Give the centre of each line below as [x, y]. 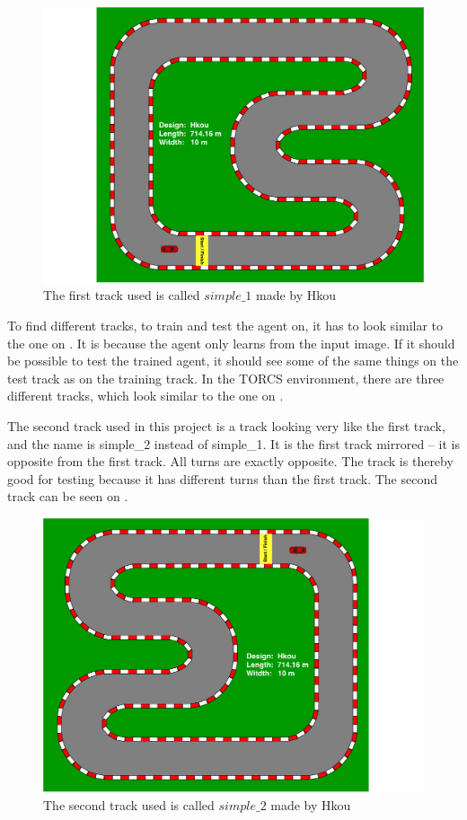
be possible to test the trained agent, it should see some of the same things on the [233, 361]
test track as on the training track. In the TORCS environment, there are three [226, 378]
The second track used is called [129, 804]
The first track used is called [122, 295]
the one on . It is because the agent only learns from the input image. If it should [231, 343]
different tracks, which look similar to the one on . [145, 396]
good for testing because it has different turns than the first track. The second [222, 478]
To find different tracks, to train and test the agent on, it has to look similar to [225, 325]
